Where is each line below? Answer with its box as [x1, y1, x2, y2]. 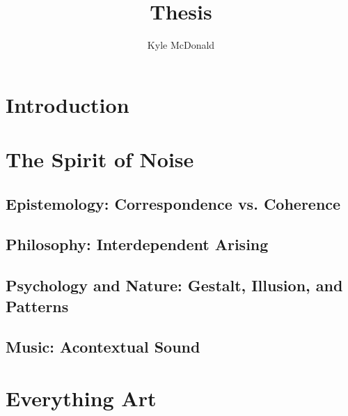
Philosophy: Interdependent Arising [6, 233, 269, 255]
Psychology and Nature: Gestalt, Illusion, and [6, 275, 343, 296]
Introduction [6, 90, 129, 118]
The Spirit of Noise [6, 145, 194, 174]
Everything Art [6, 383, 157, 412]
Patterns [6, 295, 69, 316]
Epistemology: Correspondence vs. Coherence [6, 192, 341, 214]
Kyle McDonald [147, 38, 215, 52]
